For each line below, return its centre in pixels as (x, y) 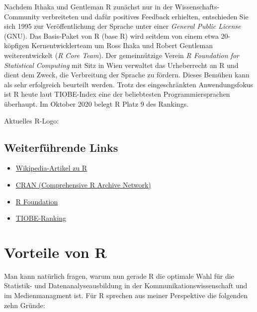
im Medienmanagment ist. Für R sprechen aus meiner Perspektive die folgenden (126, 295)
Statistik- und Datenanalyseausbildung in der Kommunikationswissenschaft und (126, 285)
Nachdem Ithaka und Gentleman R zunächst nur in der (88, 6)
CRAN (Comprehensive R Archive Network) (83, 184)
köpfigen (17, 45)
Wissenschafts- (197, 6)
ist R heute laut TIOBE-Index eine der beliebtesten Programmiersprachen (117, 94)
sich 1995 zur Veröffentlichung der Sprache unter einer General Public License (123, 26)
